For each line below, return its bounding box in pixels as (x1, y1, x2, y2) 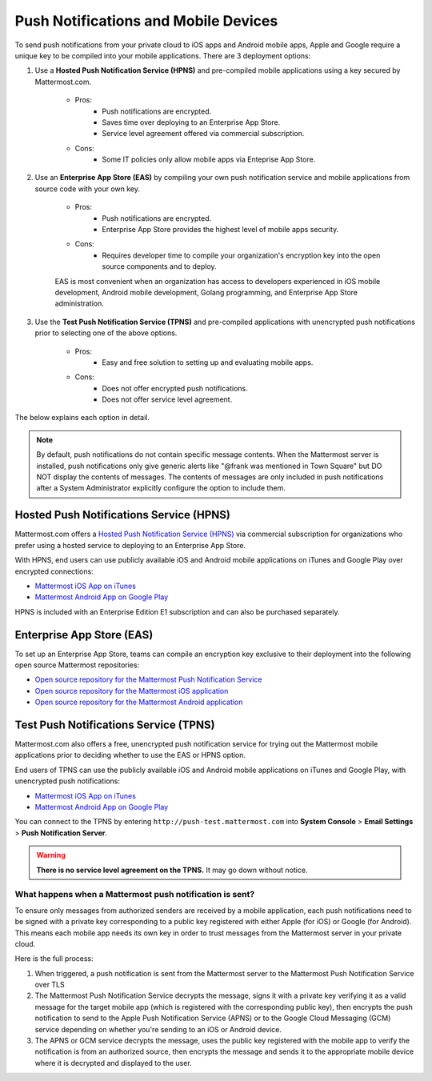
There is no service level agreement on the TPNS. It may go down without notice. (36, 865, 308, 875)
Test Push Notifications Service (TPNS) (14, 718, 215, 731)
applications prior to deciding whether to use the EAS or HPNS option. (14, 751, 246, 760)
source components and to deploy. (102, 262, 217, 271)
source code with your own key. (34, 184, 140, 194)
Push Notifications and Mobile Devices (14, 12, 278, 30)
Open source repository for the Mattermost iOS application (34, 686, 229, 695)
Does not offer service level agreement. (102, 394, 233, 404)
